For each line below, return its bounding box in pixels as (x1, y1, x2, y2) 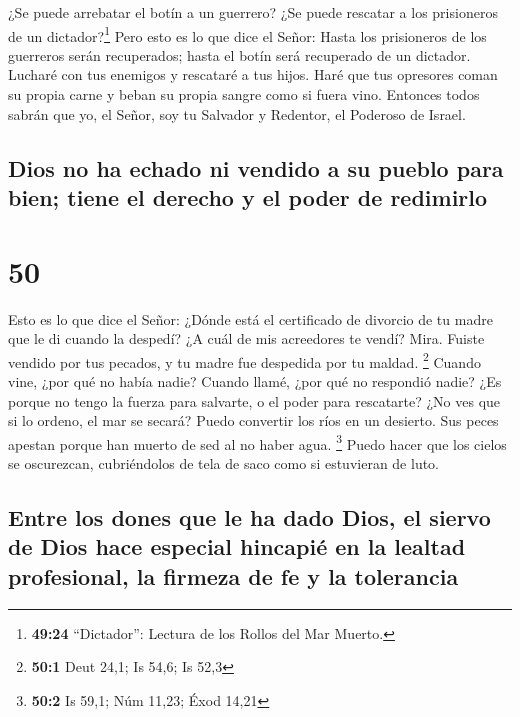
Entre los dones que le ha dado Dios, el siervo (8, 501, 491, 532)
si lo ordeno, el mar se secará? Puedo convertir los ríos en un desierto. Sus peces (8, 410, 499, 431)
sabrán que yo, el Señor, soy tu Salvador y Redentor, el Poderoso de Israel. (8, 103, 466, 124)
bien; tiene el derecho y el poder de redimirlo (8, 182, 488, 212)
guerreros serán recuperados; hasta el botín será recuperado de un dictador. (8, 44, 471, 65)
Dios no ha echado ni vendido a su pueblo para (8, 152, 504, 183)
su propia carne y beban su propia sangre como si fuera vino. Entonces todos (8, 84, 480, 105)
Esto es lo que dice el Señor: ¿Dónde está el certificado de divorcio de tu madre (8, 308, 493, 329)
